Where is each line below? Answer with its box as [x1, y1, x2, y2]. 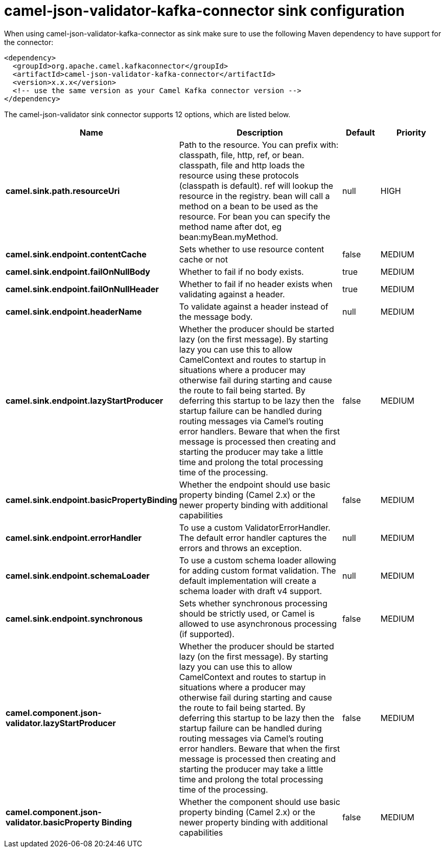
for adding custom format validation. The [179, 565, 336, 576]
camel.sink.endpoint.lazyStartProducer [6, 395, 163, 406]
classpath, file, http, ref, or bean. [179, 149, 305, 160]
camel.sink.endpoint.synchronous [6, 613, 143, 624]
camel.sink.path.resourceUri [6, 185, 120, 196]
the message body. [179, 311, 253, 322]
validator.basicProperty [6, 817, 100, 827]
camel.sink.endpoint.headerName [6, 306, 142, 317]
